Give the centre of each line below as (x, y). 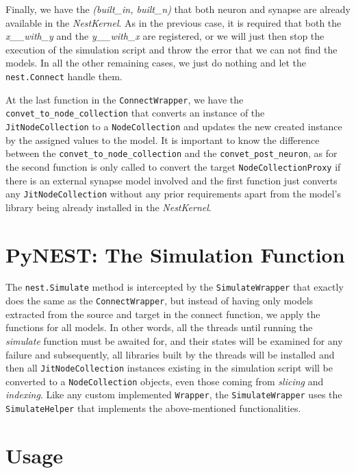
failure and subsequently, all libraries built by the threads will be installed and (170, 354)
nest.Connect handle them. (64, 76)
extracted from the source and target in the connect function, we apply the (163, 314)
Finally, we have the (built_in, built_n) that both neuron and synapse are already (178, 9)
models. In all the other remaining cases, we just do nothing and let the (156, 63)
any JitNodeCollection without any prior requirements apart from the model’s (174, 194)
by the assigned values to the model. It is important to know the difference (163, 140)
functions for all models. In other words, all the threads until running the (159, 327)
